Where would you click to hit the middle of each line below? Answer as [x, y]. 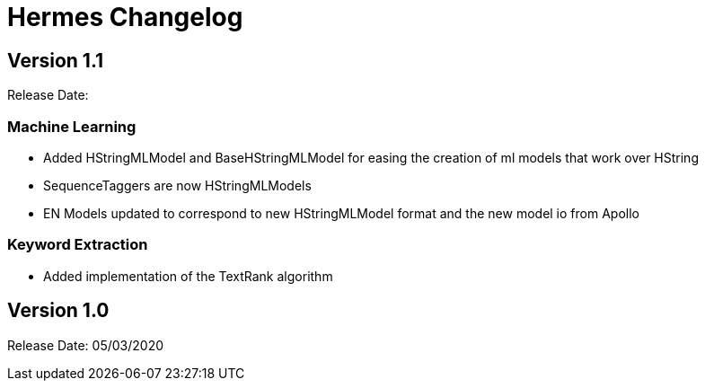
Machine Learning [72, 126]
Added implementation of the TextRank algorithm [188, 276]
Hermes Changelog [125, 17]
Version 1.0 [58, 311]
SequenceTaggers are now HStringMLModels [177, 185]
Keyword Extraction [78, 245]
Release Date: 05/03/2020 [85, 345]
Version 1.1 [56, 60]
